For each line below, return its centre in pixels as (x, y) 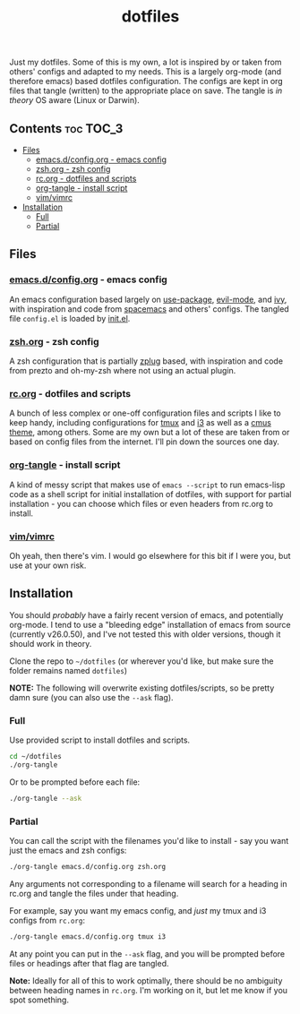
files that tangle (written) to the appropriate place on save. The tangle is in (146, 90)
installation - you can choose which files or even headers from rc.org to (141, 503)
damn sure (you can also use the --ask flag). (91, 697)
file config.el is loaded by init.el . (70, 318)
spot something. (39, 1000)
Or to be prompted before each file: (75, 782)
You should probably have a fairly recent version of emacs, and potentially (146, 614)
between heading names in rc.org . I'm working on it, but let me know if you (149, 990)
